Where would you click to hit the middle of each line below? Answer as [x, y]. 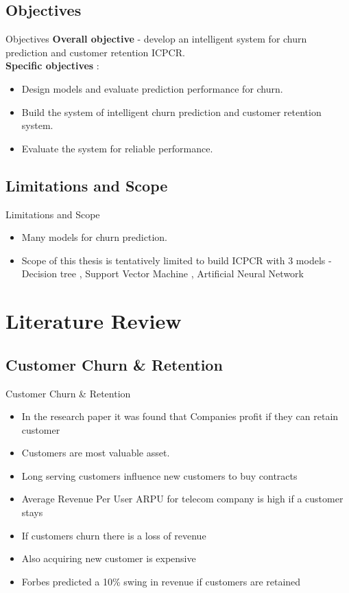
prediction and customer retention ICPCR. [95, 52]
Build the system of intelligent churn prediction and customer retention [171, 112]
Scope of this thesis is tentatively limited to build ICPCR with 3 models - [177, 260]
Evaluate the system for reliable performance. [117, 148]
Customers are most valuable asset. [96, 453]
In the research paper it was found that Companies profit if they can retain [180, 416]
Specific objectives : [52, 66]
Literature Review [94, 321]
